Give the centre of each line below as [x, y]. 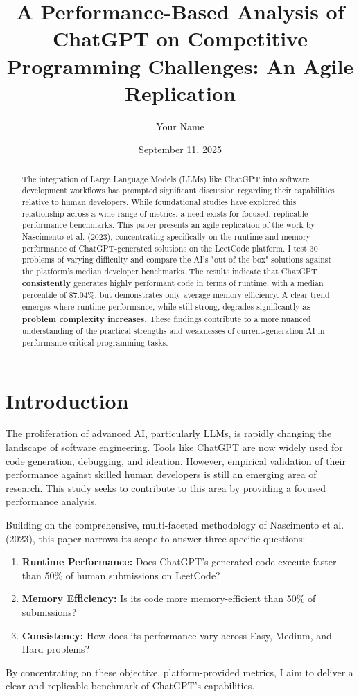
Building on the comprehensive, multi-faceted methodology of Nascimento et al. [175, 525]
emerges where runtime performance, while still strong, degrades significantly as [166, 306]
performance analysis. [52, 501]
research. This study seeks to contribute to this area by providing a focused [166, 487]
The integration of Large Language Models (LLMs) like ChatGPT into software [166, 178]
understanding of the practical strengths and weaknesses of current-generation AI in [173, 331]
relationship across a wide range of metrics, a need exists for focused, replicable [165, 213]
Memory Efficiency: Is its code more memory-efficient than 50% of [169, 598]
